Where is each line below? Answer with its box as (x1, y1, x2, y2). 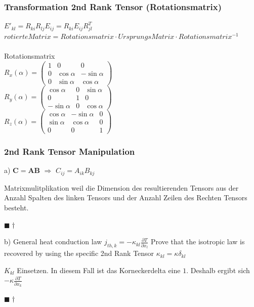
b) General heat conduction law (4, 236, 102, 247)
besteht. (4, 202, 29, 213)
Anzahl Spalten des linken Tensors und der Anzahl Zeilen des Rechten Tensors (4, 192, 247, 203)
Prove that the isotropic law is (150, 236, 245, 247)
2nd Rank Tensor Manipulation (4, 145, 135, 158)
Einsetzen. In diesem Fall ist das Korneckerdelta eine (17, 265, 181, 275)
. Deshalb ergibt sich (186, 265, 250, 275)
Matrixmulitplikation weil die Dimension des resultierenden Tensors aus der (4, 182, 239, 193)
